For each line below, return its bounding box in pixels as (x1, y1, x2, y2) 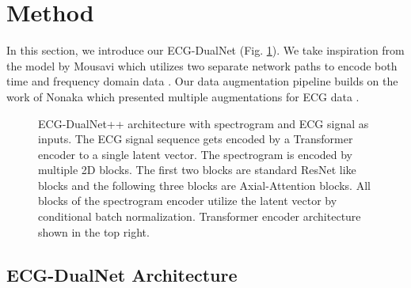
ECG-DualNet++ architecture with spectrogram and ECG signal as (38, 115, 369, 131)
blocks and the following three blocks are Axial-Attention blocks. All (38, 176, 371, 193)
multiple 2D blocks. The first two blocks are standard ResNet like (38, 161, 356, 178)
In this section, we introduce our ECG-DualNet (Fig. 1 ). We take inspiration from (6, 42, 405, 59)
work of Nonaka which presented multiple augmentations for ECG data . (6, 88, 360, 104)
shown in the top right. (38, 223, 150, 240)
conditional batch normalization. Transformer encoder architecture (38, 208, 361, 225)
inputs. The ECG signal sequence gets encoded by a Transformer (38, 131, 353, 147)
